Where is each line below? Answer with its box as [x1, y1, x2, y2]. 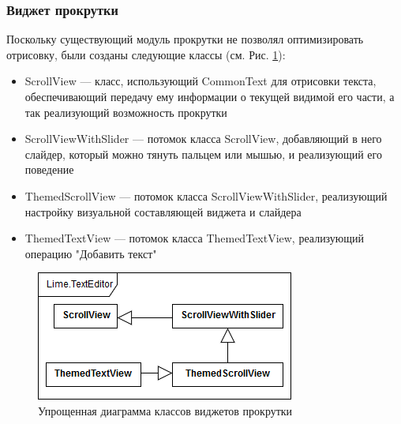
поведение [24, 161, 74, 178]
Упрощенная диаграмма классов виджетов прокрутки [38, 402, 293, 418]
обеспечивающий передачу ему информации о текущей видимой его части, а [24, 88, 395, 104]
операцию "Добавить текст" [24, 245, 157, 261]
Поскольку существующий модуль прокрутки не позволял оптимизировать [6, 31, 364, 47]
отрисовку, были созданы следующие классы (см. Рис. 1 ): [6, 46, 286, 62]
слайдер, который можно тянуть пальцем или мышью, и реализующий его [24, 145, 382, 162]
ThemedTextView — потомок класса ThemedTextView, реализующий [24, 230, 365, 246]
